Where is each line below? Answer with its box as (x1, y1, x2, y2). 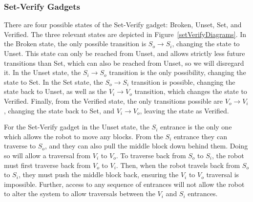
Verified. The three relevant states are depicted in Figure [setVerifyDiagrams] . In (4, 29, 247, 39)
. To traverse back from (116, 150, 186, 160)
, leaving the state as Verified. (140, 105, 229, 115)
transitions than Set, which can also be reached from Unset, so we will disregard (4, 57, 244, 68)
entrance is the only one (160, 122, 232, 132)
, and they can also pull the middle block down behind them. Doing (44, 141, 248, 151)
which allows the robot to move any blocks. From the (4, 131, 163, 141)
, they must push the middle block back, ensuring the (18, 169, 179, 180)
